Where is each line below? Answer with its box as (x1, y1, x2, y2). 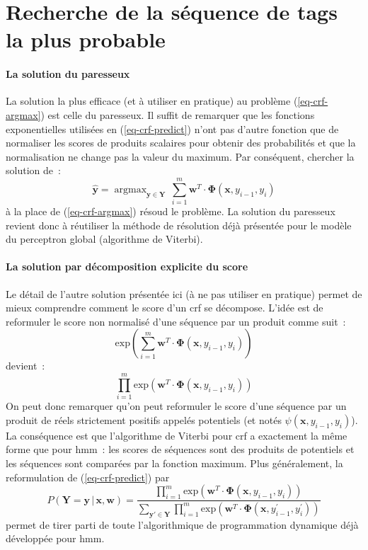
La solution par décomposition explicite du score (6, 259, 248, 274)
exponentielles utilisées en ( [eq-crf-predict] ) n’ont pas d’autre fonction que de (6, 121, 339, 136)
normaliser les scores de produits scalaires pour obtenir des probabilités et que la (6, 135, 356, 150)
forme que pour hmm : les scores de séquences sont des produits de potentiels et (6, 442, 355, 457)
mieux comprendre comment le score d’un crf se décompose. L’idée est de (6, 300, 323, 315)
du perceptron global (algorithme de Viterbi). (6, 231, 203, 246)
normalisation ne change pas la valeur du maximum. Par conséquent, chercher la (6, 149, 355, 164)
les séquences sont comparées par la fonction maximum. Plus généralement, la (6, 455, 343, 470)
